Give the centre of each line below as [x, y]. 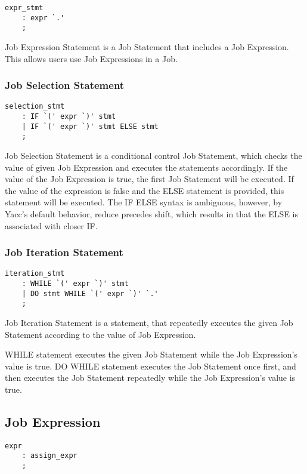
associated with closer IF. [51, 225]
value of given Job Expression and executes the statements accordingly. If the [146, 167]
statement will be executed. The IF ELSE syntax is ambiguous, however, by [144, 202]
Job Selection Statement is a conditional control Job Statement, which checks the [153, 155]
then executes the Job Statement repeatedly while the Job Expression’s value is [150, 378]
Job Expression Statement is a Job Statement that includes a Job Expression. [147, 46]
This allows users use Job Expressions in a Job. [91, 58]
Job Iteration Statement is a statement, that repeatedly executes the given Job [149, 322]
